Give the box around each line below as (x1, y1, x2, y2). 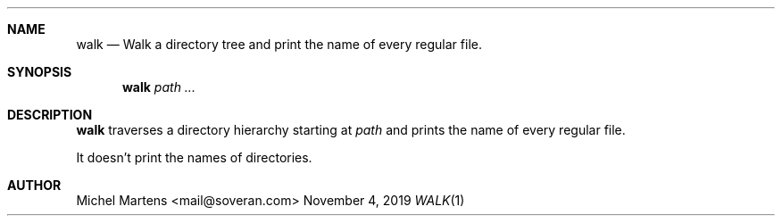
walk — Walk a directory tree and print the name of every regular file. (76, 37, 482, 52)
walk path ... (122, 79, 195, 95)
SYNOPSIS (7, 64, 72, 79)
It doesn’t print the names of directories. (76, 150, 312, 165)
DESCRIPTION (7, 107, 93, 122)
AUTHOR (7, 178, 62, 193)
